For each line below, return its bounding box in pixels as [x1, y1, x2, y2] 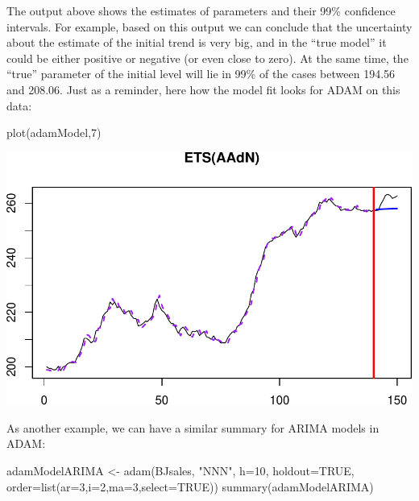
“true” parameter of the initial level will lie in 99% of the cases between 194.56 [6, 65, 396, 82]
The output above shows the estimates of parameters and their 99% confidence [6, 2, 396, 19]
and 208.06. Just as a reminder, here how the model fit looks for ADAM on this [6, 81, 400, 97]
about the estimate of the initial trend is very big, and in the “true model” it [6, 34, 387, 51]
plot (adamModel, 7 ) [6, 124, 102, 141]
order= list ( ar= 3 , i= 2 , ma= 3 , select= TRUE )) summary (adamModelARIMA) [6, 478, 374, 495]
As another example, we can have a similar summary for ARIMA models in [6, 419, 380, 436]
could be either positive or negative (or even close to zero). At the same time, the [6, 49, 409, 66]
